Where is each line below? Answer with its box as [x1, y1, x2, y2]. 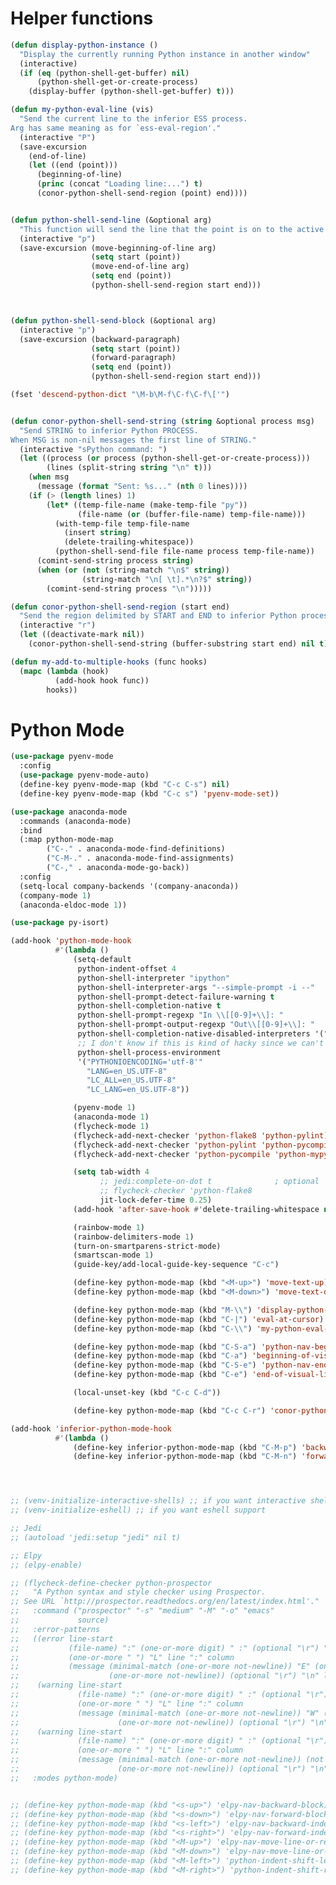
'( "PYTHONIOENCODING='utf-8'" [77, 1057, 203, 1067]
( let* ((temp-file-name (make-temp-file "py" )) [46, 500, 248, 510]
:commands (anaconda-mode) [19, 816, 132, 826]
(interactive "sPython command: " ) [19, 444, 168, 454]
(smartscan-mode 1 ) [73, 1250, 155, 1261]
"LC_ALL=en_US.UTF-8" [86, 1075, 177, 1086]
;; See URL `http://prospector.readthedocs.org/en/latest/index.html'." [10, 1597, 320, 1607]
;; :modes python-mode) [10, 1773, 118, 1783]
